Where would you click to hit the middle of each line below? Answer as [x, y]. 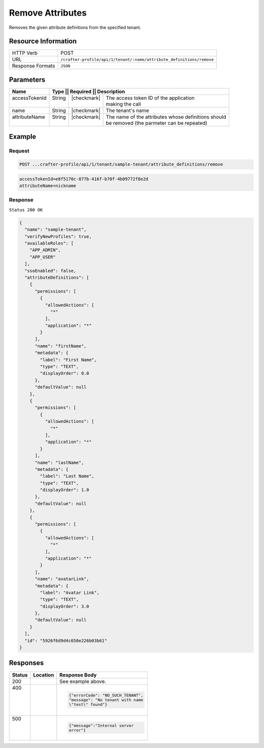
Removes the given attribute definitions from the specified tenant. [75, 27]
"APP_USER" [43, 257]
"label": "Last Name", [67, 476]
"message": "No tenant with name [106, 700]
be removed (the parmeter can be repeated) [157, 123]
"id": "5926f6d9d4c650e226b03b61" [66, 641]
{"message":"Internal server [101, 725]
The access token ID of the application [150, 98]
